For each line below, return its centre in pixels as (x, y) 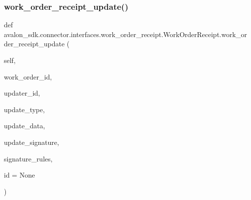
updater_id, (22, 93)
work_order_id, (28, 76)
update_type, (24, 109)
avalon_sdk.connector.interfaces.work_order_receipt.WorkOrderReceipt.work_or (125, 34)
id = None (20, 175)
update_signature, (31, 142)
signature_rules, (28, 158)
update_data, (25, 126)
